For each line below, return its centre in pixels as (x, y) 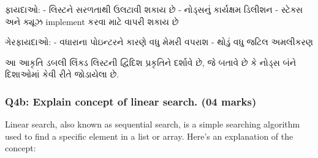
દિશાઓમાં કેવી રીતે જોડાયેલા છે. (62, 74)
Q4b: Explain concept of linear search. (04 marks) (131, 101)
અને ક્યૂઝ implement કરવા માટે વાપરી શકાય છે (92, 21)
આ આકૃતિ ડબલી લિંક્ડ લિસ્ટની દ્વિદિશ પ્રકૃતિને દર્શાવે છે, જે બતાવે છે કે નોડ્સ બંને (151, 62)
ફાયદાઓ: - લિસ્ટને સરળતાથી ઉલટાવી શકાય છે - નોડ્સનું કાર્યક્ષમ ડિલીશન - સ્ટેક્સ (154, 9)
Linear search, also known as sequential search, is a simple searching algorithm (153, 124)
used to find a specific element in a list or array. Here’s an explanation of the (149, 136)
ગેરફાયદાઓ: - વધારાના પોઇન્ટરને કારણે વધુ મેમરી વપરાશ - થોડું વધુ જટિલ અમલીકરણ (159, 42)
